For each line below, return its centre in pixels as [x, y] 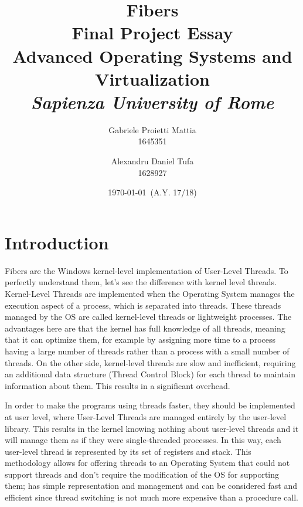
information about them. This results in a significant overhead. [118, 385]
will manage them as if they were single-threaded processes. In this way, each [143, 440]
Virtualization [152, 78]
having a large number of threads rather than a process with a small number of [147, 351]
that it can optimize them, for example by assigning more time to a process [140, 339]
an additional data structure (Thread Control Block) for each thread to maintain [150, 374]
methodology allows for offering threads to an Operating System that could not [147, 463]
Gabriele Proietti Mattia [152, 129]
